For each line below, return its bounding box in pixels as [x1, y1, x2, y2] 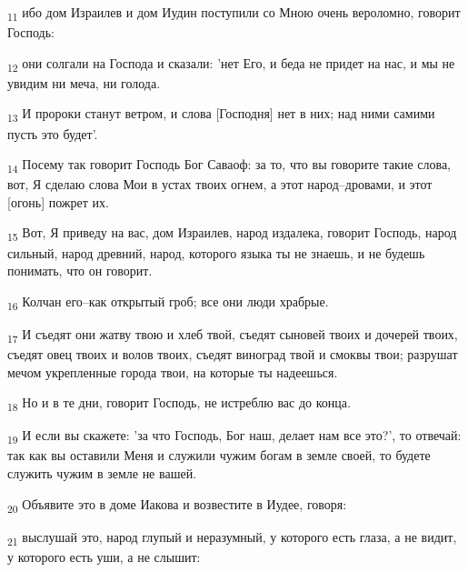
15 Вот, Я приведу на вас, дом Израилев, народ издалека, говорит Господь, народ [7, 223, 457, 245]
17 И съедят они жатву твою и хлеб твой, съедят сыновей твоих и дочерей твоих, [7, 324, 458, 346]
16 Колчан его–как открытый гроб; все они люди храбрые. [7, 291, 329, 313]
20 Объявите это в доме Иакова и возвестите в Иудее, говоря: [7, 494, 347, 516]
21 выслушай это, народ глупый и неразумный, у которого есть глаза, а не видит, [7, 527, 457, 548]
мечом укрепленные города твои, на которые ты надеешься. [7, 362, 338, 381]
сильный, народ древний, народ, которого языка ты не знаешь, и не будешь [7, 243, 425, 262]
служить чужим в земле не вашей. [7, 464, 197, 483]
